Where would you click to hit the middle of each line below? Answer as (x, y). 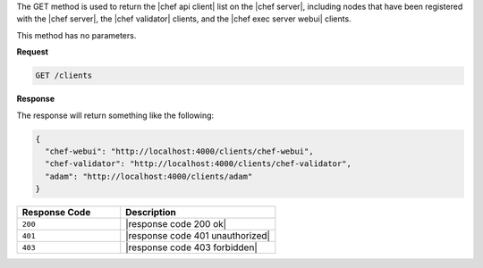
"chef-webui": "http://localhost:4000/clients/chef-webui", (179, 151)
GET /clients (64, 75)
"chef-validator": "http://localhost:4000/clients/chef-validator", (199, 164)
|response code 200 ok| (176, 224)
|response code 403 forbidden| (192, 247)
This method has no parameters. (76, 35)
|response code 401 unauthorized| (198, 236)
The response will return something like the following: (115, 115)
